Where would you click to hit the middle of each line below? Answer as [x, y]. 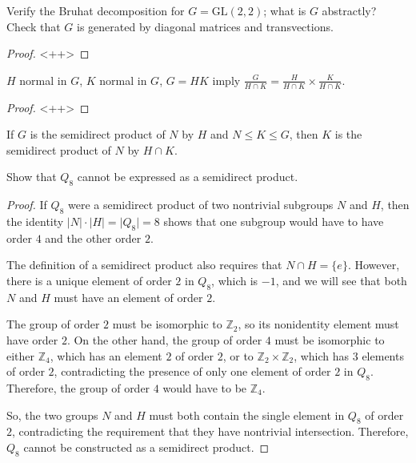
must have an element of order [128, 297]
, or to [238, 355]
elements [383, 355]
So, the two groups [52, 415]
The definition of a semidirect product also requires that [144, 265]
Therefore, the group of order [78, 387]
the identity [35, 221]
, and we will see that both [341, 280]
